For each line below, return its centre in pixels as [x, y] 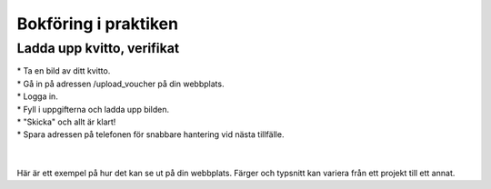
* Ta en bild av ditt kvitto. [64, 71]
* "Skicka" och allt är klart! [66, 122]
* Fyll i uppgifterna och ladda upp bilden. [93, 109]
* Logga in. [37, 96]
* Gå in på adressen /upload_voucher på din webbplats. [120, 84]
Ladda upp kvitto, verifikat [98, 48]
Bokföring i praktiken [98, 24]
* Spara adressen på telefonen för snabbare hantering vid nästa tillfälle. [150, 134]
